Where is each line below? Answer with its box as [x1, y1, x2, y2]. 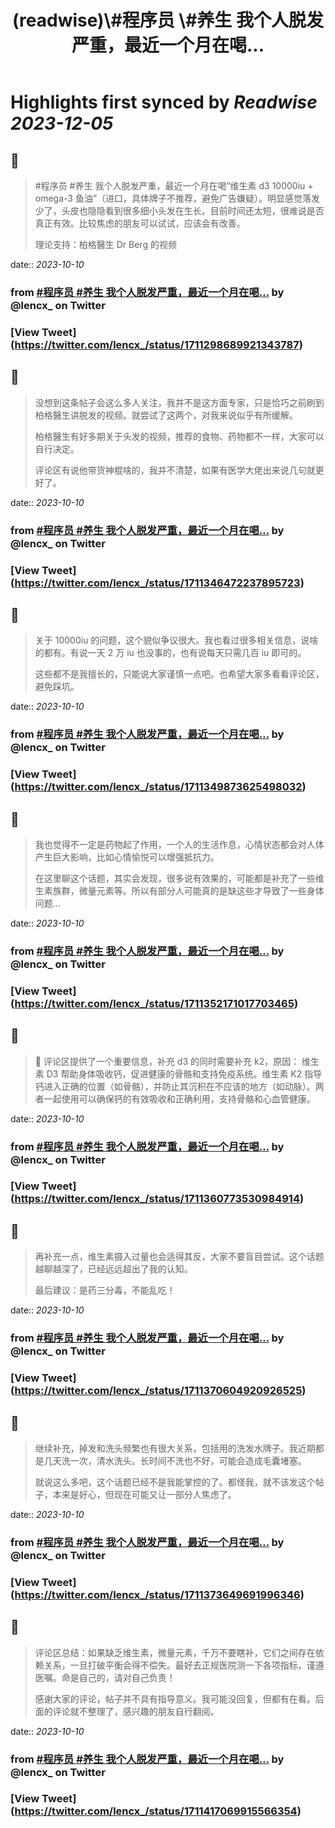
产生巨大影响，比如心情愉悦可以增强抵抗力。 [34, 851, 220, 863]
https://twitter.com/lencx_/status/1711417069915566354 [14, 1804, 298, 1818]
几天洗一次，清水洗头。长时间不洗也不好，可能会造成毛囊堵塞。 [43, 1454, 307, 1466]
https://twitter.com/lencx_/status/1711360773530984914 [14, 1192, 300, 1206]
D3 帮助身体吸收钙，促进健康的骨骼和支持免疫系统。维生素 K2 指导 [46, 1067, 323, 1080]
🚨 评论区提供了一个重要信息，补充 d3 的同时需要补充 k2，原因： [34, 1055, 300, 1067]
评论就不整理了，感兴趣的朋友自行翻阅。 [52, 1705, 220, 1717]
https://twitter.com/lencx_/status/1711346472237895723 [14, 576, 301, 590]
